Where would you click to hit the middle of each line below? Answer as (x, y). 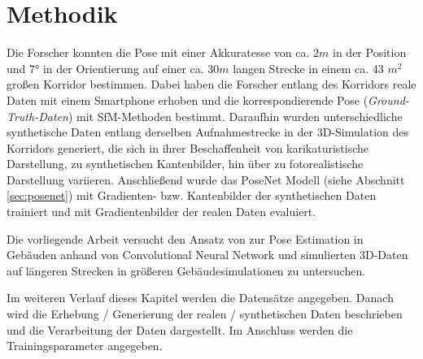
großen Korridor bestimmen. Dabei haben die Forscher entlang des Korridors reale (211, 84)
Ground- (388, 99)
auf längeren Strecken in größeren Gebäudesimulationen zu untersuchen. (186, 270)
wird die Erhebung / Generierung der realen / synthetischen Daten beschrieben (205, 314)
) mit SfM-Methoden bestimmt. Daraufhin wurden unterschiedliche (235, 116)
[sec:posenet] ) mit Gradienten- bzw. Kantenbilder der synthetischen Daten (192, 195)
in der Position (370, 52)
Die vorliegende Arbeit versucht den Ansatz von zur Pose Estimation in (185, 238)
